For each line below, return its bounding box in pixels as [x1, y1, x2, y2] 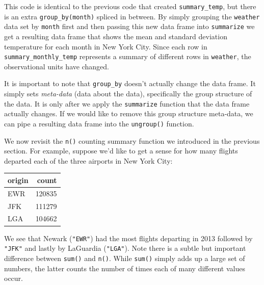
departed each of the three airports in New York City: [4, 155, 173, 166]
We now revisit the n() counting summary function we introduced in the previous [4, 135, 260, 146]
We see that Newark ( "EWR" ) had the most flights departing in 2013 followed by [4, 232, 253, 243]
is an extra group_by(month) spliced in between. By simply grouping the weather [4, 11, 260, 21]
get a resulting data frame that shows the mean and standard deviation [4, 31, 227, 41]
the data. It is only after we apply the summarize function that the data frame [4, 98, 250, 109]
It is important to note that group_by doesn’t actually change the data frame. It [4, 78, 256, 89]
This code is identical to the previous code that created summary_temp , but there [4, 1, 256, 11]
